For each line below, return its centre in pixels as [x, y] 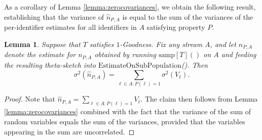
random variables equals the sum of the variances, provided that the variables [125, 121]
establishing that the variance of [54, 16]
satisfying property [176, 27]
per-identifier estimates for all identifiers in [70, 27]
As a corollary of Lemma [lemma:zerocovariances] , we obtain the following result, [130, 7]
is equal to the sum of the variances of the [188, 16]
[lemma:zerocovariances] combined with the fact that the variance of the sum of [128, 111]
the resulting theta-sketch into [50, 64]
